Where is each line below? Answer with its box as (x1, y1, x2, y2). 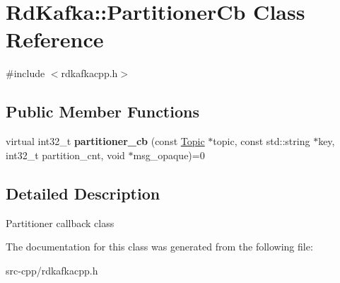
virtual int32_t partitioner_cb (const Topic (6, 134, 205, 149)
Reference (6, 25, 104, 54)
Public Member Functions (6, 100, 199, 122)
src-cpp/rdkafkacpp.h (6, 262, 98, 277)
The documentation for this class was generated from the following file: (6, 239, 313, 254)
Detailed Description (6, 182, 160, 204)
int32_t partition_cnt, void (6, 147, 125, 162)
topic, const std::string (213, 134, 310, 149)
